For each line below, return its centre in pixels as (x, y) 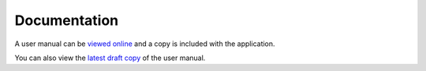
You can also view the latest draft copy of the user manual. (110, 58)
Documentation (67, 20)
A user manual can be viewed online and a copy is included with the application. (145, 44)
